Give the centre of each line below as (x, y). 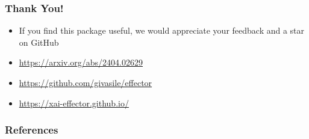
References (32, 130)
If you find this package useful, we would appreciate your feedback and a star (162, 30)
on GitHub (39, 42)
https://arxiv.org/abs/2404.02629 (81, 62)
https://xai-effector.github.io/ (74, 103)
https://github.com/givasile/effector (86, 82)
